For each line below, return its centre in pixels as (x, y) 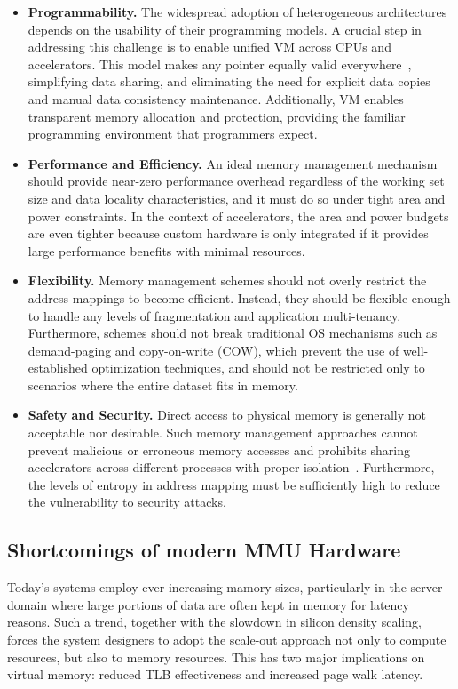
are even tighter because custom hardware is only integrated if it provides (228, 233)
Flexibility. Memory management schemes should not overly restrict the (227, 280)
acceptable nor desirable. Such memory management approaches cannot (223, 433)
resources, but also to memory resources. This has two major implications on (216, 657)
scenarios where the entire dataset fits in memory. (163, 385)
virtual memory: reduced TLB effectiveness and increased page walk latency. (215, 674)
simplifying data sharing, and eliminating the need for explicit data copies (229, 81)
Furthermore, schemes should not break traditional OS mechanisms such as (233, 333)
